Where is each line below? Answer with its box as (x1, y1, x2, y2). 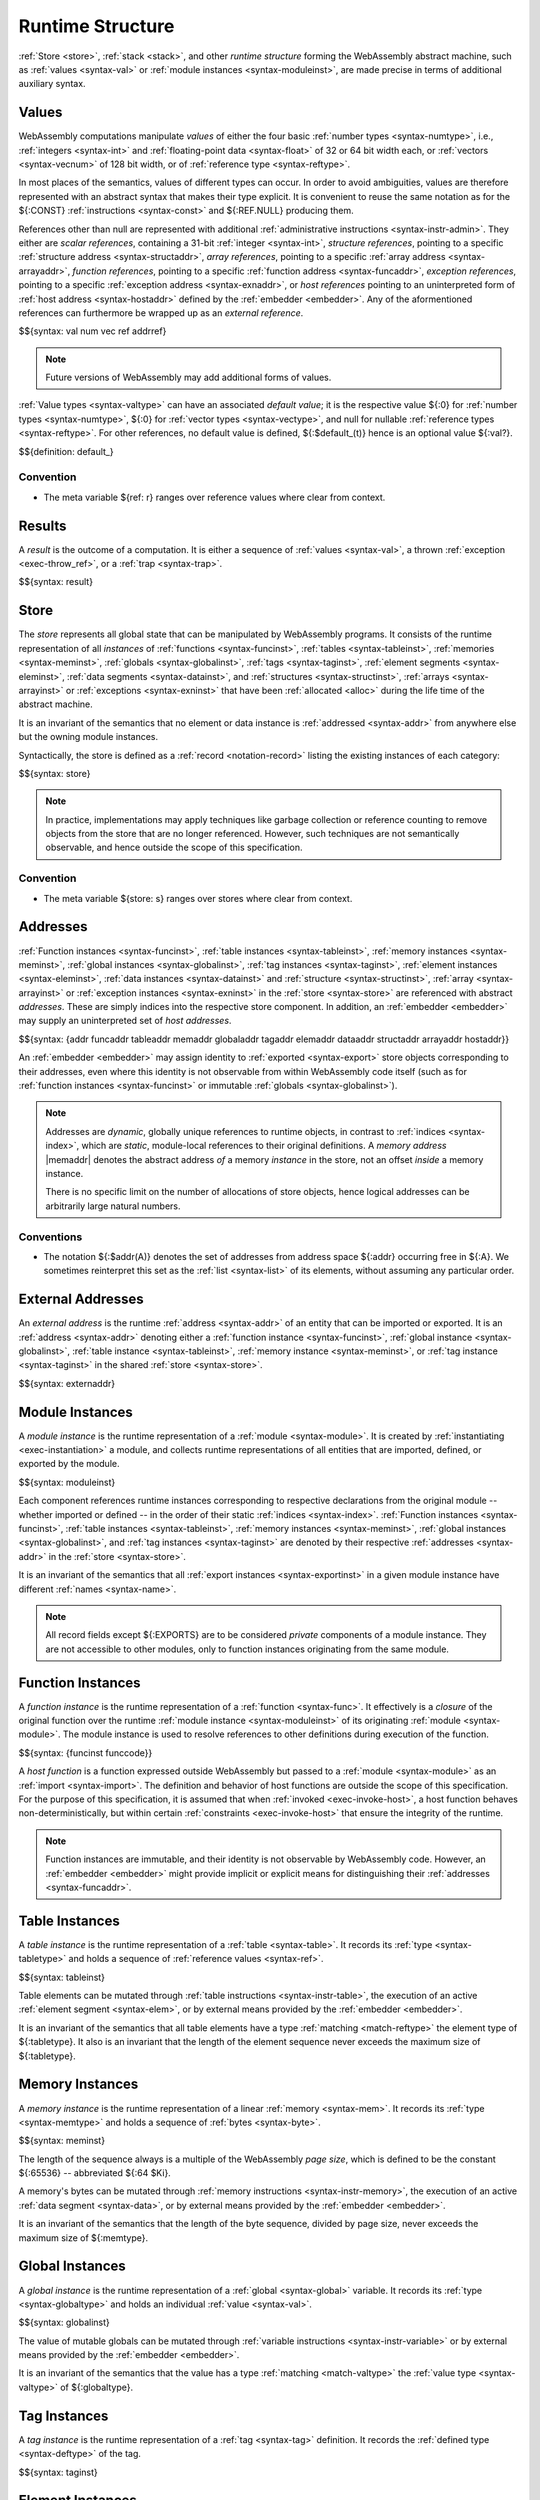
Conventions (18, 1230, 83, 1244)
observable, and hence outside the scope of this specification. (45, 841, 304, 854)
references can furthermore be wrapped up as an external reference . (18, 306, 304, 319)
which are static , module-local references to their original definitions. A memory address (81, 1140, 447, 1152)
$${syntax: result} (18, 576, 94, 588)
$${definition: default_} (18, 445, 114, 457)
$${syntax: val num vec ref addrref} (18, 325, 167, 337)
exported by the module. (18, 1458, 120, 1470)
